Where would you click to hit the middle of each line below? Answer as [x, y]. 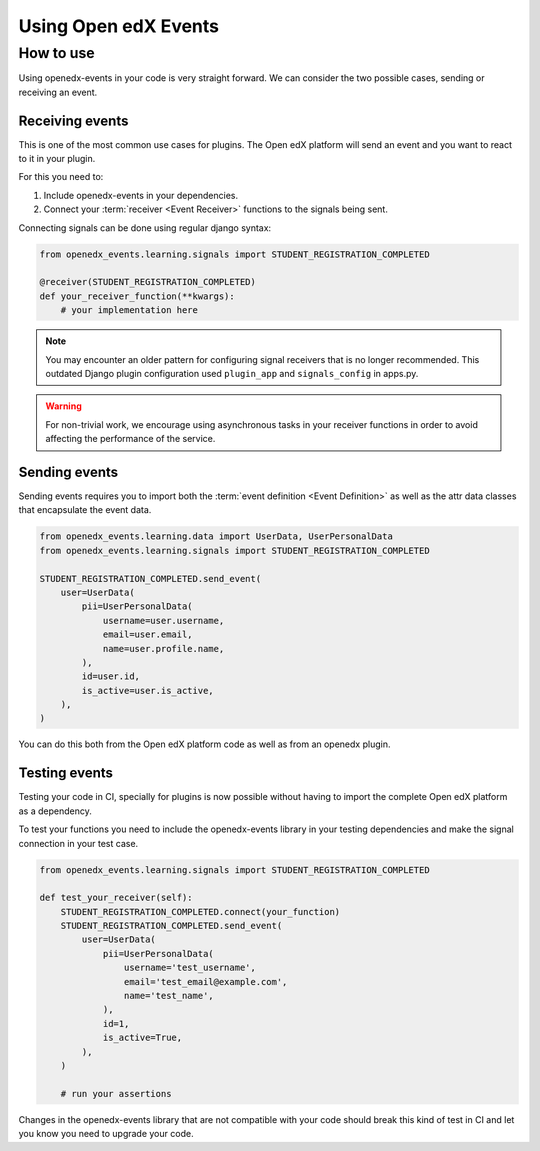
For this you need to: [61, 177]
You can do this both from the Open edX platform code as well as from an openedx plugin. [204, 744]
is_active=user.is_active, [147, 690]
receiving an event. [58, 92]
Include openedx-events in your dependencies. [141, 195]
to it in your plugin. [57, 159]
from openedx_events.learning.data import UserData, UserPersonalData [216, 536]
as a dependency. [55, 811]
